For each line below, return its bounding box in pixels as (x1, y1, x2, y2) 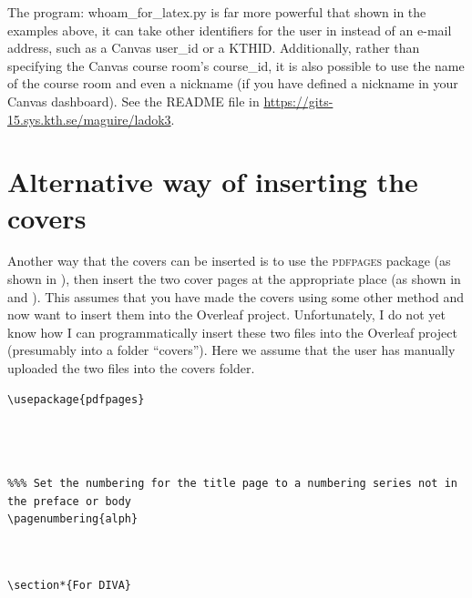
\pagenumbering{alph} (7, 512, 139, 526)
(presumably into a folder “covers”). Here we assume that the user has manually (7, 340, 456, 360)
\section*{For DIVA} (7, 578, 132, 592)
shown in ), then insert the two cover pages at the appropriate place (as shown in (7, 269, 461, 289)
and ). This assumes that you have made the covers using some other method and (7, 287, 465, 306)
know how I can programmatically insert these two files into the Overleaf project (7, 322, 457, 341)
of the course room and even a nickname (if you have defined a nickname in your (7, 74, 458, 93)
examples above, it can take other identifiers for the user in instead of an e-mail (7, 20, 452, 39)
